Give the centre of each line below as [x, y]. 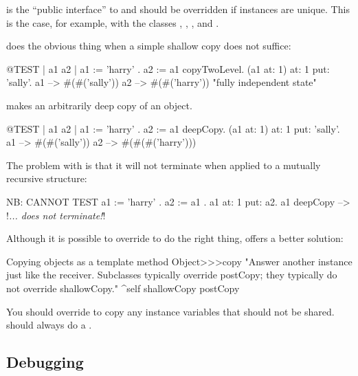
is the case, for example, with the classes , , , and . [113, 22]
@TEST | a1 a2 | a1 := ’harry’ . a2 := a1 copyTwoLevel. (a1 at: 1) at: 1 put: [168, 68]
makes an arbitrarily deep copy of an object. [99, 105]
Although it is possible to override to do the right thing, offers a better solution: [175, 238]
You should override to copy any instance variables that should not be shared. [170, 311]
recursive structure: [47, 178]
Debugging [45, 362]
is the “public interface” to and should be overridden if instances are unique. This [178, 9]
